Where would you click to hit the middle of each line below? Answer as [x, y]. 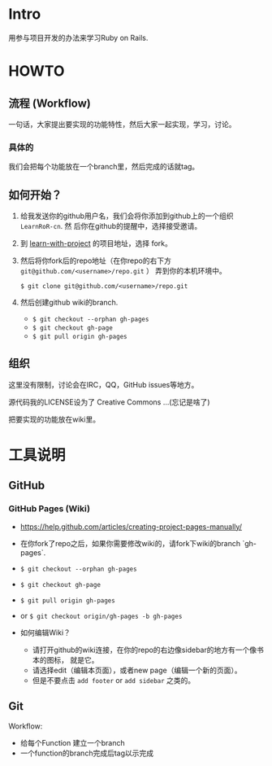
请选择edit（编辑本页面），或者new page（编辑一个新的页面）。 [137, 670]
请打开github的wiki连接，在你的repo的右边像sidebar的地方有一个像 [145, 650]
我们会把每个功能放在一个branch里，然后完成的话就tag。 [104, 167]
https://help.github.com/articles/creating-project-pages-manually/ [131, 527]
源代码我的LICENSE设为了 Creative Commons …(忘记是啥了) [109, 402]
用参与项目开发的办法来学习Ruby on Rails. [78, 37]
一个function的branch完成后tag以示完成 [87, 753]
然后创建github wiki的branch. [69, 303]
